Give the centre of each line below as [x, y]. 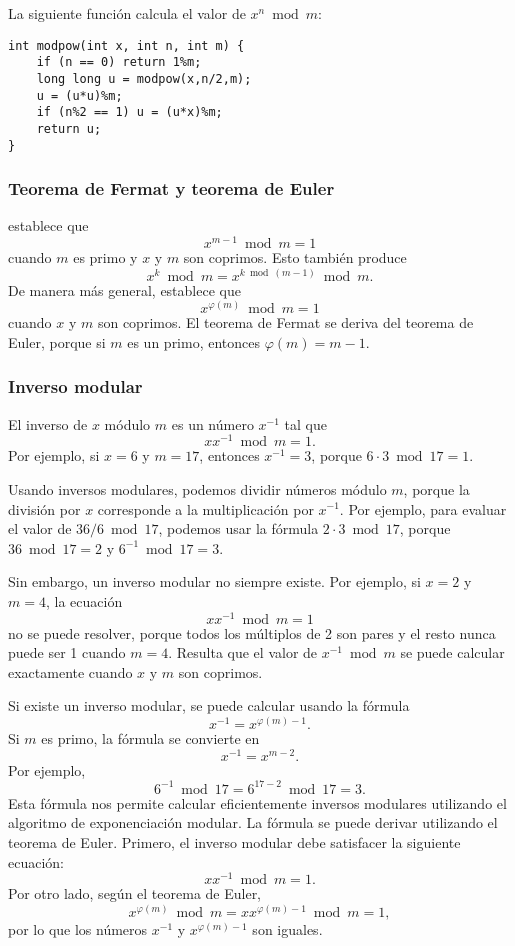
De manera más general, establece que [124, 289]
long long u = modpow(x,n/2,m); [144, 78]
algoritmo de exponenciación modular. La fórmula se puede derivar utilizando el [253, 822]
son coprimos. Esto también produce [295, 257]
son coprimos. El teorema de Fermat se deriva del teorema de [285, 322]
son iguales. [287, 928]
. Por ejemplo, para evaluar [423, 508]
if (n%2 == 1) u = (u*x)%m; [129, 112]
